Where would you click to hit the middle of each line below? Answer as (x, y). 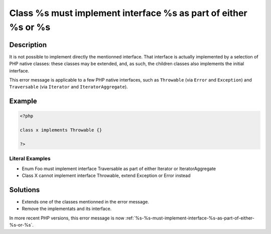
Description (28, 45)
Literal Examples (30, 158)
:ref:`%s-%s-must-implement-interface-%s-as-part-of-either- (190, 218)
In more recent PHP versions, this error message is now (67, 218)
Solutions (25, 190)
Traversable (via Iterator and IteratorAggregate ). (69, 87)
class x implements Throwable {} (61, 130)
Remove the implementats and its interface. (67, 209)
